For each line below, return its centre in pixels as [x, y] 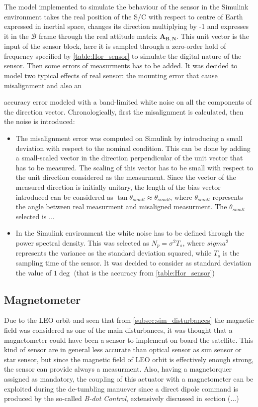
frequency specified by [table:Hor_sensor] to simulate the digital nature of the [123, 56]
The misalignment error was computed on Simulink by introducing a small [129, 138]
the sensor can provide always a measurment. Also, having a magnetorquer [118, 369]
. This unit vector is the [213, 36]
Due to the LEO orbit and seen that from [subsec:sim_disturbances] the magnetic [129, 320]
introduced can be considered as [64, 197]
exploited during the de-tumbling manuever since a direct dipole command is [121, 388]
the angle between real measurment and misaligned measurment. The [121, 206]
